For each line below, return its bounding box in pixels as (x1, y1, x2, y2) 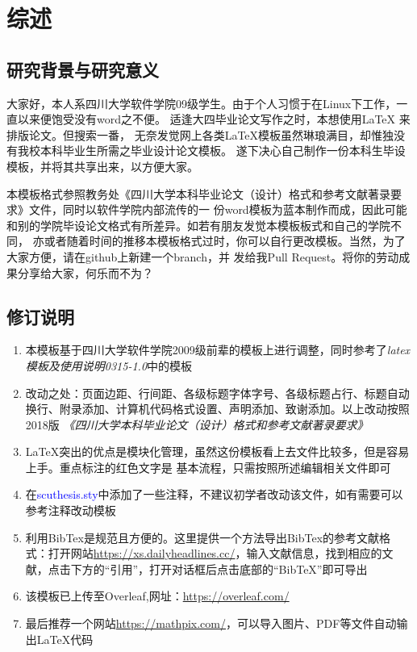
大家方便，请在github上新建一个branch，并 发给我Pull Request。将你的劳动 (6, 248, 399, 265)
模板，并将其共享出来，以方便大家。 (6, 157, 198, 174)
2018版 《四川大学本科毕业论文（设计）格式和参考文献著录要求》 (25, 416, 369, 433)
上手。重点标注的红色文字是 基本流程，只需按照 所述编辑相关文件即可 (25, 458, 391, 475)
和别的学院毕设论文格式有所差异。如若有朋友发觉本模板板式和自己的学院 (6, 216, 390, 233)
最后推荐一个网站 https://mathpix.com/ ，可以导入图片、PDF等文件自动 (25, 615, 397, 632)
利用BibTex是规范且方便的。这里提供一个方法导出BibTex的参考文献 (25, 529, 380, 545)
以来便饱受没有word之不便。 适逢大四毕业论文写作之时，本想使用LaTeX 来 (17, 111, 411, 127)
